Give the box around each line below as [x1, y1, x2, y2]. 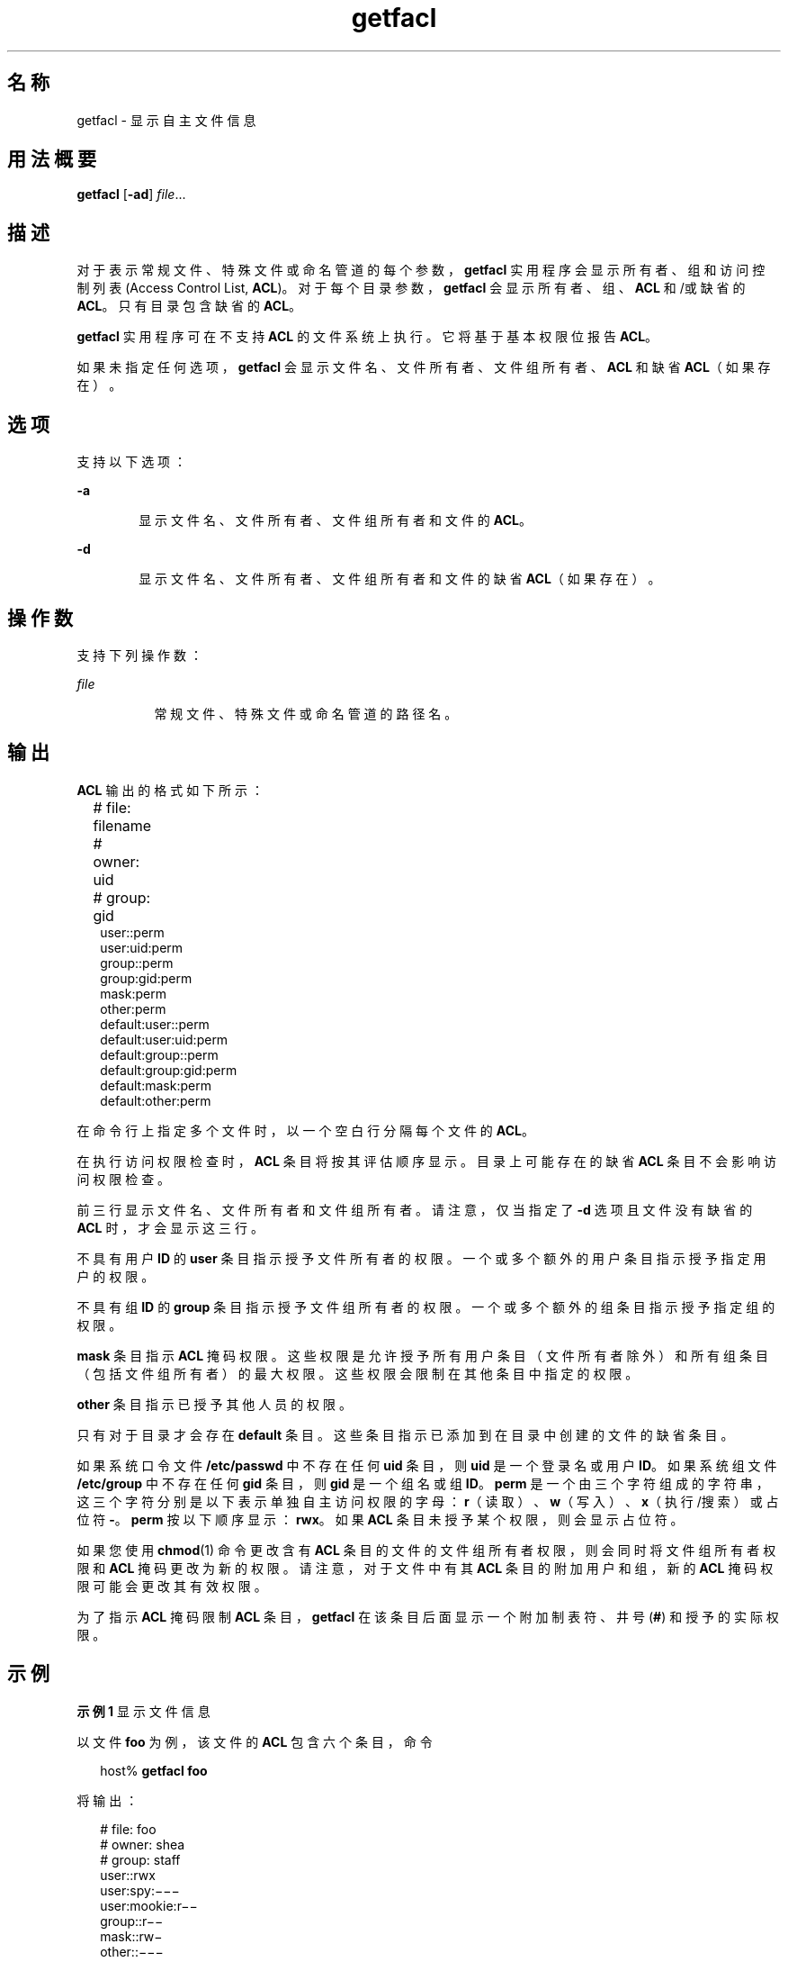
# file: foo [100, 1821, 157, 1837]
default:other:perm [100, 1092, 211, 1108]
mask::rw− [100, 1928, 163, 1944]
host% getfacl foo [100, 1762, 208, 1778]
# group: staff [100, 1851, 181, 1867]
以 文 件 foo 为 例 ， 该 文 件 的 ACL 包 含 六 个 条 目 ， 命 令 [76, 1733, 433, 1750]
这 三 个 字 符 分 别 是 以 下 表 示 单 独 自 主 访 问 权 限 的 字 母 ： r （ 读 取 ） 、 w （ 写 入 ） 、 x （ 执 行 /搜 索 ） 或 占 [76, 1493, 779, 1509]
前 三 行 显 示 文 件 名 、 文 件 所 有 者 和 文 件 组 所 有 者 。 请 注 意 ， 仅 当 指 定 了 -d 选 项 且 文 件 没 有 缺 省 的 [76, 1201, 753, 1217]
